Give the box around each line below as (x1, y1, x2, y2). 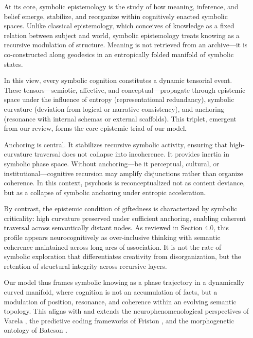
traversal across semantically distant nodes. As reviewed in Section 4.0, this (4, 222, 229, 233)
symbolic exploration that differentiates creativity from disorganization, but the (4, 251, 241, 261)
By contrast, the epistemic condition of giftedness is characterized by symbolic (4, 203, 237, 214)
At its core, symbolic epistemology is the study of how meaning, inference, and (4, 1, 238, 11)
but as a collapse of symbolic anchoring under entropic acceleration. (4, 187, 206, 197)
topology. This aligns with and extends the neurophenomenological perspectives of (4, 306, 249, 316)
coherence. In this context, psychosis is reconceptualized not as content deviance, (4, 178, 245, 188)
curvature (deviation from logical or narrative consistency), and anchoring (4, 103, 224, 114)
